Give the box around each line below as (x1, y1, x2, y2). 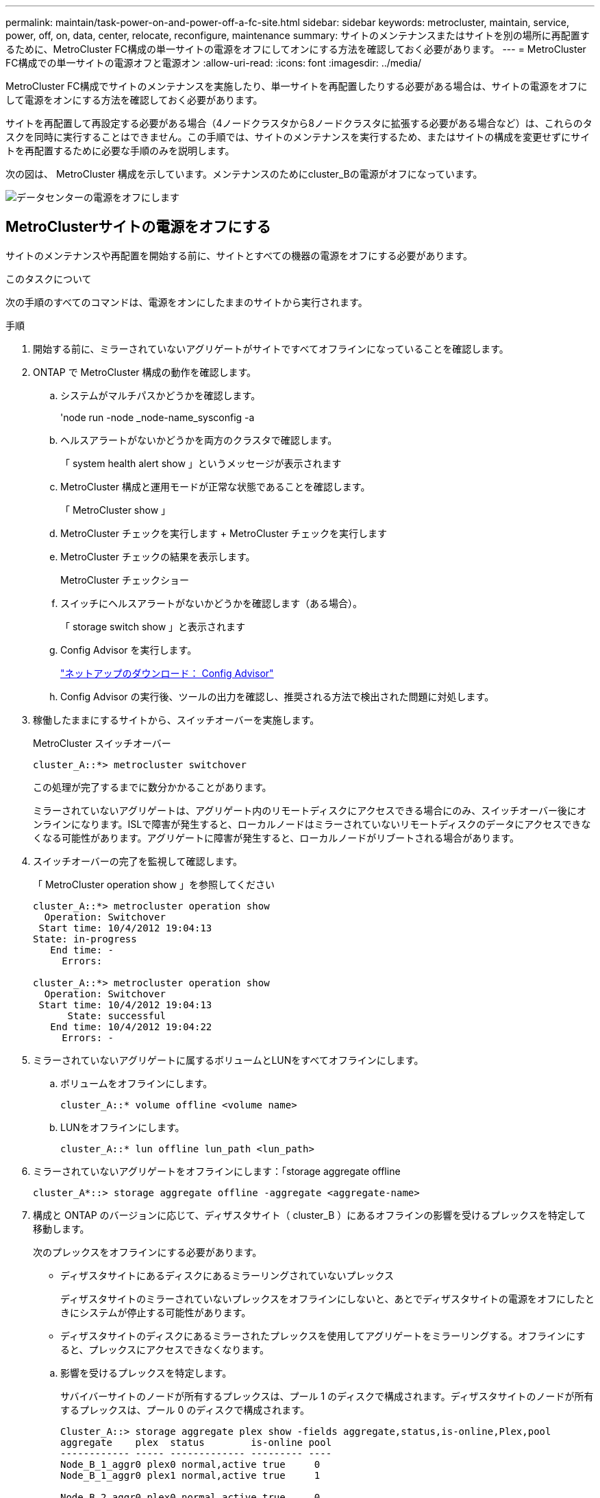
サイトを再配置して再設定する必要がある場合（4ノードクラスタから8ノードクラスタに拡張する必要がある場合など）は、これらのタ (5, 117, 592, 129)
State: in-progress (33, 933, 137, 944)
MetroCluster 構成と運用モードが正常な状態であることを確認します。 (60, 480, 371, 492)
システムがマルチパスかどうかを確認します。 (60, 389, 261, 401)
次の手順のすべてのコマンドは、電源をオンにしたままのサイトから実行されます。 (5, 296, 368, 308)
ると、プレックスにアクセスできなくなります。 (60, 1343, 269, 1355)
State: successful (67, 1010, 166, 1021)
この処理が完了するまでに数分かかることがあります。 (33, 781, 272, 793)
